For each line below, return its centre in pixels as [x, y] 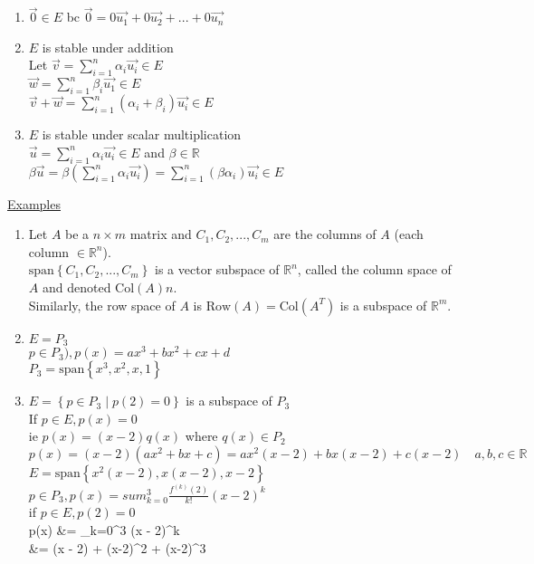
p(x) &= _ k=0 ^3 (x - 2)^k [104, 530]
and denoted [76, 287]
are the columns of [325, 234]
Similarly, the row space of [102, 305]
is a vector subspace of [217, 269]
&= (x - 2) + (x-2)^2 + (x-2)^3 [117, 547]
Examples [34, 203]
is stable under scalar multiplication [142, 134]
